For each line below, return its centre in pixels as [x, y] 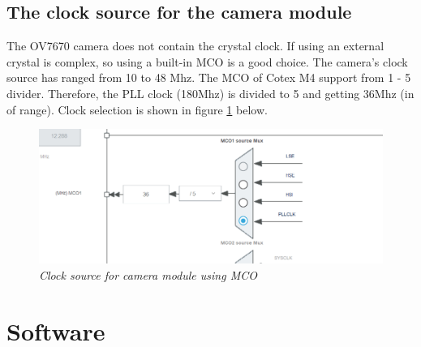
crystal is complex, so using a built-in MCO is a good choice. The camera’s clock [207, 61]
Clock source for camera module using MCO [148, 274]
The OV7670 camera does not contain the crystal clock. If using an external [195, 46]
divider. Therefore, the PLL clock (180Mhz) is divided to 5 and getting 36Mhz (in [210, 93]
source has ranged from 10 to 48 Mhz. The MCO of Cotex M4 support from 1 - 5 [209, 77]
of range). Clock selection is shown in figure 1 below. [137, 109]
